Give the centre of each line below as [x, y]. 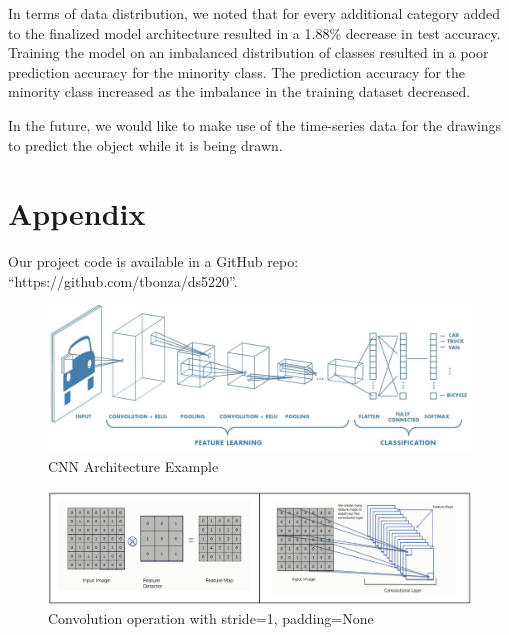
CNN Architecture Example [133, 466]
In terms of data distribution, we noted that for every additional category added [254, 13]
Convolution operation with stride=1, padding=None [211, 617]
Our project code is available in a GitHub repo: [153, 261]
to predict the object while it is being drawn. [145, 144]
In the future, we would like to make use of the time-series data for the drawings [255, 124]
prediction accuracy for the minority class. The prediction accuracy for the [236, 71]
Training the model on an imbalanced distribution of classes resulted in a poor [248, 52]
